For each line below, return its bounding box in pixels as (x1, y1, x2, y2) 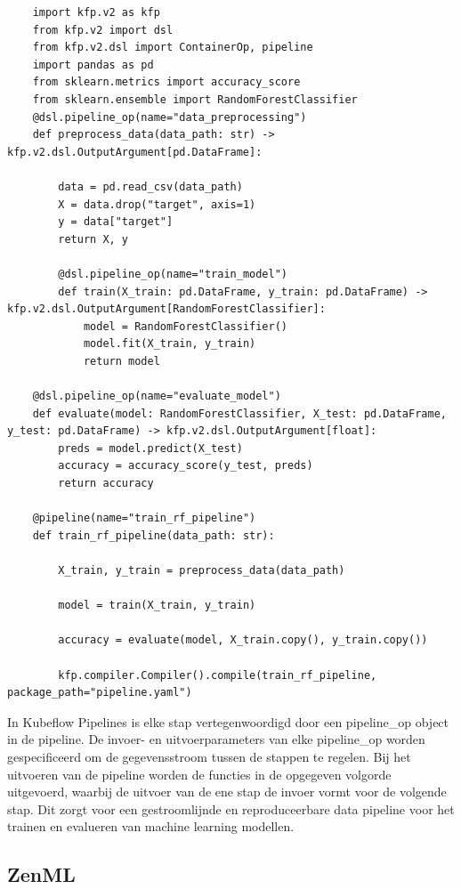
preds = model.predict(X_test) (58, 441, 243, 455)
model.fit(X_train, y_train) (83, 337, 256, 351)
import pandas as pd (32, 58, 154, 71)
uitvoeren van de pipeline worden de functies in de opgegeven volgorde (7, 764, 392, 783)
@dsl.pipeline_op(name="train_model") (58, 267, 287, 280)
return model (83, 354, 160, 368)
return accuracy (58, 477, 154, 490)
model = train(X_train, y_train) (58, 599, 256, 612)
